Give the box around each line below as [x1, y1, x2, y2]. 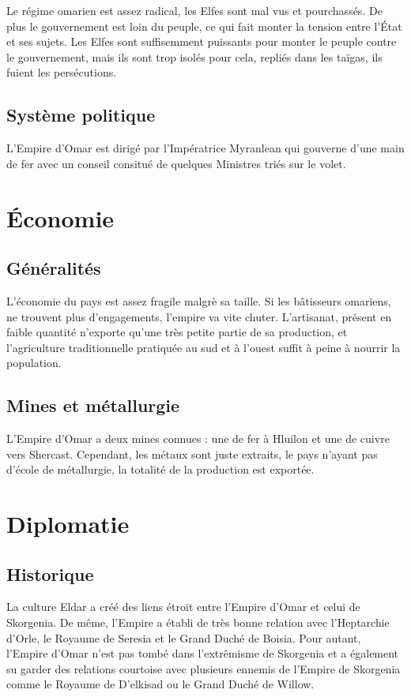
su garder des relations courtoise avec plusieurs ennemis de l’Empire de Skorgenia [6, 660, 401, 676]
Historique [6, 561, 94, 586]
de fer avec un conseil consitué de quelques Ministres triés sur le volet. [6, 155, 346, 171]
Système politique [6, 103, 156, 127]
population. [6, 354, 62, 371]
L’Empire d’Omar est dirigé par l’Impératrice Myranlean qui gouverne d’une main [6, 140, 405, 156]
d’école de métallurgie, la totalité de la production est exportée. [6, 461, 315, 478]
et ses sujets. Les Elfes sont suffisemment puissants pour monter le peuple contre [6, 33, 397, 50]
